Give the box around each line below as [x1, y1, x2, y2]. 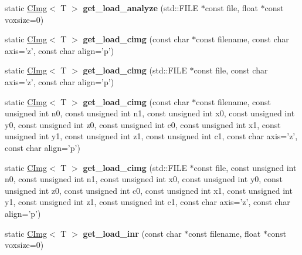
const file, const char [194, 64, 268, 76]
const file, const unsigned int [194, 161, 297, 173]
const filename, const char [196, 33, 289, 45]
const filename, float [188, 227, 261, 239]
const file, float [205, 2, 258, 14]
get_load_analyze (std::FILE [83, 2, 198, 14]
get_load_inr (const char [83, 227, 182, 239]
